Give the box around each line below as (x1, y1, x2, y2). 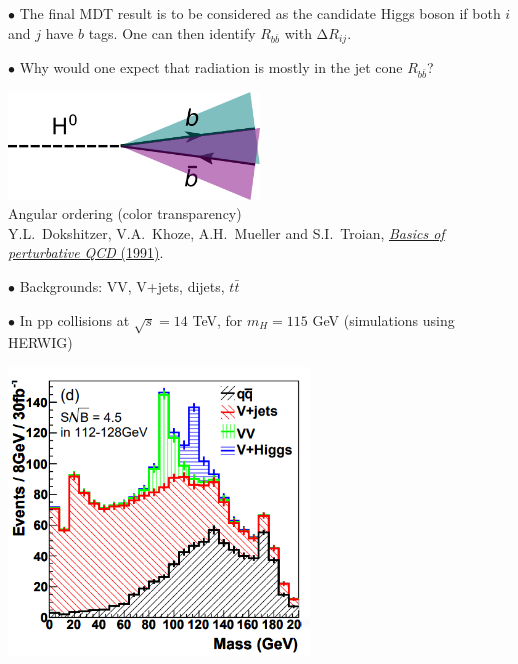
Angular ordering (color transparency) (8, 203, 242, 224)
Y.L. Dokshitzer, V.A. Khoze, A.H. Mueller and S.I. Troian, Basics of (8, 222, 445, 243)
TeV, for (192, 309, 243, 330)
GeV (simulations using (312, 309, 455, 330)
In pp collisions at (19, 309, 130, 330)
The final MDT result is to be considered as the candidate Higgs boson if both (19, 3, 501, 23)
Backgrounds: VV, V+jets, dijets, (19, 276, 225, 297)
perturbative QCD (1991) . (8, 242, 164, 263)
